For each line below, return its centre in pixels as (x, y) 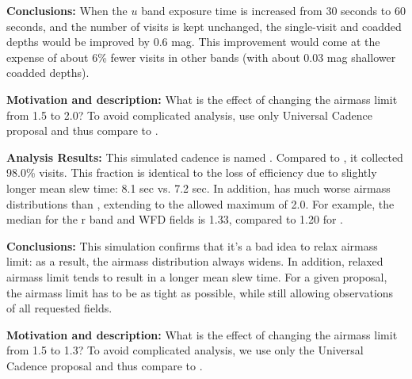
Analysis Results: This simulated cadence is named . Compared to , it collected (205, 157)
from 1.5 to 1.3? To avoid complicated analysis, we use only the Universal (185, 350)
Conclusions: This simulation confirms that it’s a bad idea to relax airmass (192, 245)
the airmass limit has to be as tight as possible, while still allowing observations (200, 292)
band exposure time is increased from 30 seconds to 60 (273, 10)
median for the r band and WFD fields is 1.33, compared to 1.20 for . (175, 219)
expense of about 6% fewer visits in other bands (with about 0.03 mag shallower (201, 57)
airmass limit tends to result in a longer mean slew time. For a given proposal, (197, 276)
